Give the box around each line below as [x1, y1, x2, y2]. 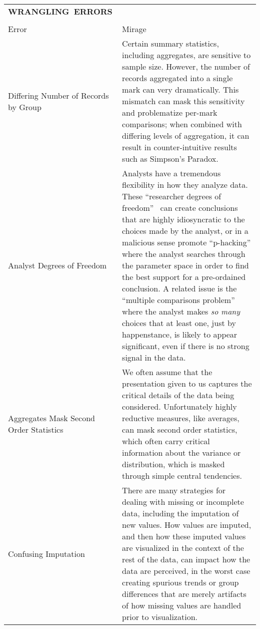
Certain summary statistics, [122, 38, 219, 49]
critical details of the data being [122, 389, 234, 401]
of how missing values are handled [122, 599, 241, 611]
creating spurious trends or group [122, 576, 239, 588]
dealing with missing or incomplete [122, 496, 244, 507]
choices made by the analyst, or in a [122, 225, 248, 236]
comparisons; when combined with [122, 118, 242, 130]
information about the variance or [122, 447, 241, 458]
